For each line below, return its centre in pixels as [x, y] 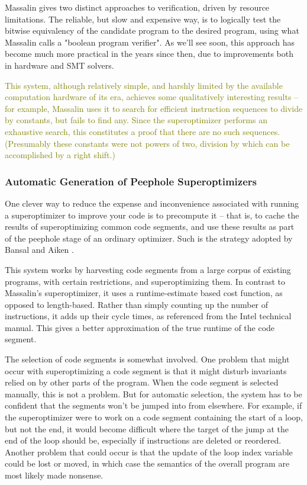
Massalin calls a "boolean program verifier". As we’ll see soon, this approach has [150, 42]
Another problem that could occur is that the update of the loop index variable [149, 452]
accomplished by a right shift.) [60, 155]
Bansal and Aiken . [39, 250]
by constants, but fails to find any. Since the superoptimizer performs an [136, 120]
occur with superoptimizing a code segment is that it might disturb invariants [146, 370]
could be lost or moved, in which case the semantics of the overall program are [147, 463]
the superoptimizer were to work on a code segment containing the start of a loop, [154, 417]
